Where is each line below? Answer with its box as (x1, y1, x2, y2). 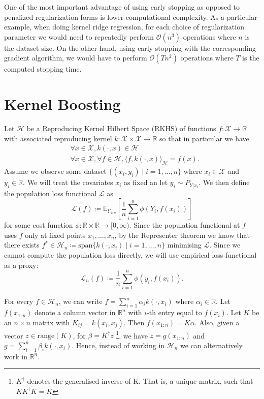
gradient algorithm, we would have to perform (4, 52, 147, 63)
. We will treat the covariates (23, 177, 113, 188)
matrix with (32, 317, 70, 327)
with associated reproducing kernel (4, 133, 112, 143)
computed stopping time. (4, 64, 82, 74)
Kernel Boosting (4, 94, 121, 114)
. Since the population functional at (129, 220, 240, 230)
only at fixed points (25, 229, 86, 240)
